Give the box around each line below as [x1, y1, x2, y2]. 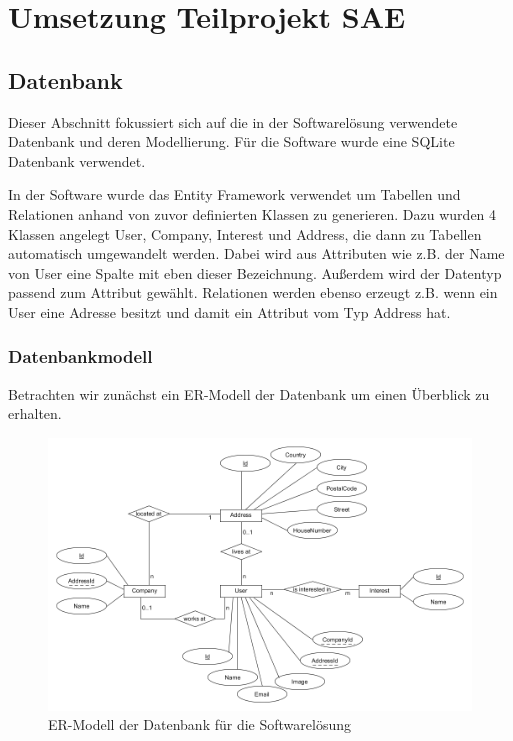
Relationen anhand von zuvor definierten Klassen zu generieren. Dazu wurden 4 [8, 203, 497, 224]
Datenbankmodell [8, 344, 153, 369]
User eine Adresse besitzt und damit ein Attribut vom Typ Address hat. [8, 301, 451, 322]
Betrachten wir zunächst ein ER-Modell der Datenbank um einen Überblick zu [8, 383, 490, 404]
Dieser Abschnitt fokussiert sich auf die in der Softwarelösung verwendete [8, 111, 458, 132]
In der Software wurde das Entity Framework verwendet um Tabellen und [8, 184, 461, 205]
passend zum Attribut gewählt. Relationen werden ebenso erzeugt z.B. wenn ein [8, 282, 498, 303]
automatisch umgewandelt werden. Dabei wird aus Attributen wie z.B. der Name [8, 243, 505, 264]
